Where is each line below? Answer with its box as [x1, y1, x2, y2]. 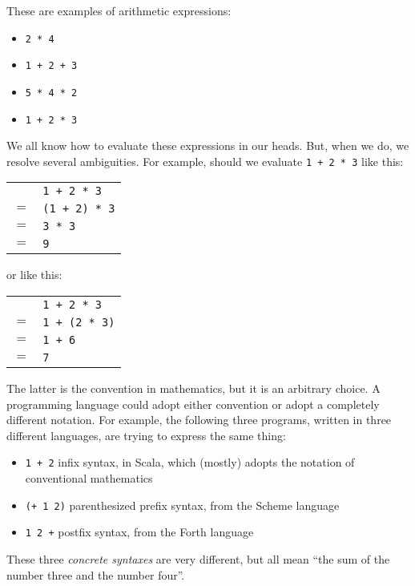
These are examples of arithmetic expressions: [6, 2, 232, 18]
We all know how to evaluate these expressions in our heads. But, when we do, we [6, 137, 409, 154]
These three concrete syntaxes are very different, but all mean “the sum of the [6, 551, 390, 567]
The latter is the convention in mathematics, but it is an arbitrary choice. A [6, 380, 381, 397]
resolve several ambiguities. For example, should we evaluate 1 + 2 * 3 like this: [6, 152, 404, 169]
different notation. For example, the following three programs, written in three [6, 411, 392, 428]
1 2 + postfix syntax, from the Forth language [25, 523, 254, 540]
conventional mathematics [25, 470, 153, 487]
